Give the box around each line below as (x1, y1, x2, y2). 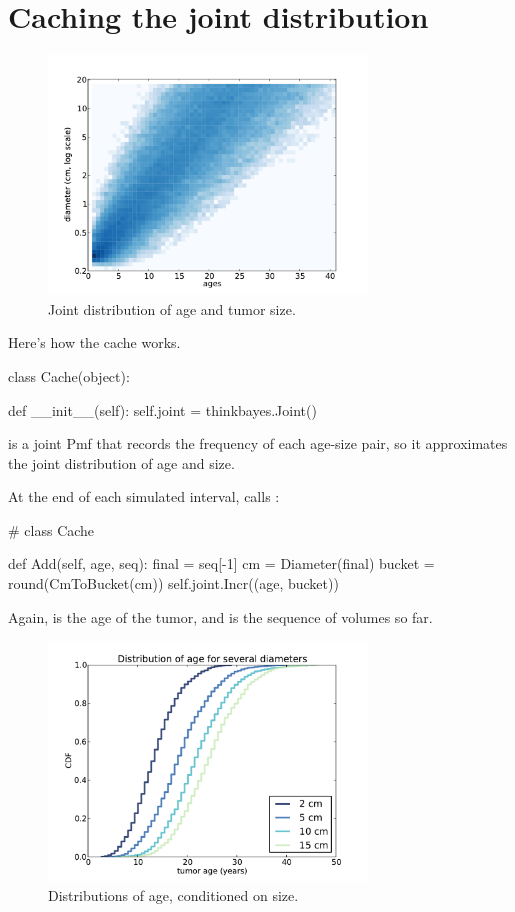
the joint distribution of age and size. (8, 452, 235, 473)
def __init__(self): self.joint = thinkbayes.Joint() (8, 399, 317, 420)
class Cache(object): (8, 365, 130, 386)
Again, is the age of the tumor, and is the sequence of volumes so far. (8, 606, 433, 627)
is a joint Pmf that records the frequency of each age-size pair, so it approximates (8, 433, 508, 454)
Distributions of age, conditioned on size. (48, 884, 299, 905)
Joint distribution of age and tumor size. (48, 298, 296, 319)
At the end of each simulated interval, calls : (8, 486, 280, 507)
